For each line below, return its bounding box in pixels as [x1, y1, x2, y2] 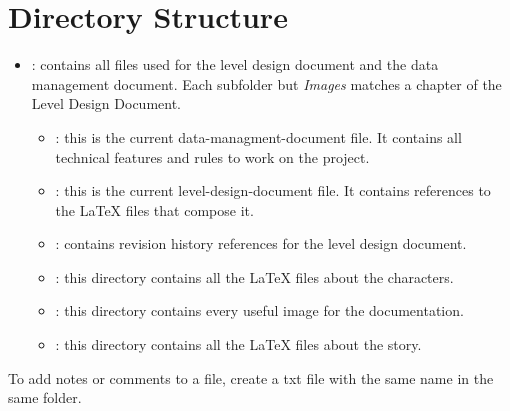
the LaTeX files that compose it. [55, 199, 254, 220]
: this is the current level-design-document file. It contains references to [55, 180, 491, 201]
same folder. [8, 387, 82, 408]
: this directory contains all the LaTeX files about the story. [55, 334, 422, 355]
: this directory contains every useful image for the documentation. [55, 300, 464, 321]
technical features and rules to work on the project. [55, 146, 370, 167]
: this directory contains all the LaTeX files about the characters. [55, 266, 454, 287]
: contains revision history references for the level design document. [55, 233, 467, 254]
